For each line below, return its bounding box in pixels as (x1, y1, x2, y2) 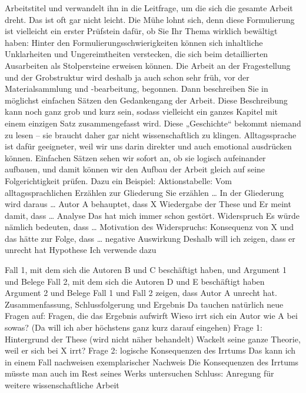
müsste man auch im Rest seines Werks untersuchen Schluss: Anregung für (5, 367, 274, 379)
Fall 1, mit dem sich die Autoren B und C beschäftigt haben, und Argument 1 (5, 264, 287, 276)
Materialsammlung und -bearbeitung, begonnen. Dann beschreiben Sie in (5, 82, 268, 95)
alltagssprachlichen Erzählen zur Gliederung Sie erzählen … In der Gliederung (5, 186, 284, 198)
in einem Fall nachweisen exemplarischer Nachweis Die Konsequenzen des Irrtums (5, 355, 299, 368)
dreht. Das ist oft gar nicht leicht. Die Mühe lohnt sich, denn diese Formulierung (5, 13, 295, 25)
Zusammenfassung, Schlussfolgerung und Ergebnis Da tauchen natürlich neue (5, 298, 284, 310)
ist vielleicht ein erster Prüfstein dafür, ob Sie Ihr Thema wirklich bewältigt (5, 25, 278, 37)
